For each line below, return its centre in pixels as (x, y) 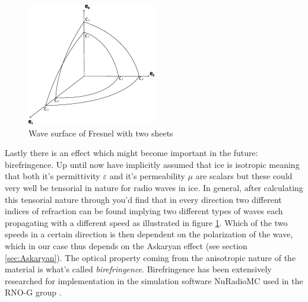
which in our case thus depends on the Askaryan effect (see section (126, 245)
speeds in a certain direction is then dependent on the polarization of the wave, (149, 234)
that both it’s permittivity (53, 176)
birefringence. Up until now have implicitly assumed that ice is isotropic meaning (152, 164)
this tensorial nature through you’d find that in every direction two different (143, 199)
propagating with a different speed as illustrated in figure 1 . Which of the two (146, 222)
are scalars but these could (244, 176)
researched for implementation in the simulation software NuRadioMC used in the (154, 280)
